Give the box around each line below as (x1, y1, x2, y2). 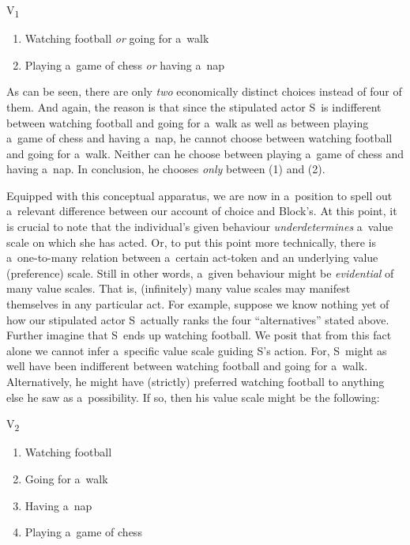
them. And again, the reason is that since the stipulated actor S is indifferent (6, 98, 382, 115)
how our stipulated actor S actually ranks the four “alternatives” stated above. (6, 311, 389, 327)
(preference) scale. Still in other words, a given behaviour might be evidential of (6, 264, 394, 281)
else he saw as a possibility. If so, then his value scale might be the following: (6, 388, 380, 405)
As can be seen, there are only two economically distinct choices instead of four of (6, 83, 402, 100)
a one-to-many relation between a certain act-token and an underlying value (6, 249, 378, 266)
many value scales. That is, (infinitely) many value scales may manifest (6, 280, 351, 297)
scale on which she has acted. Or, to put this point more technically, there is (6, 233, 376, 250)
